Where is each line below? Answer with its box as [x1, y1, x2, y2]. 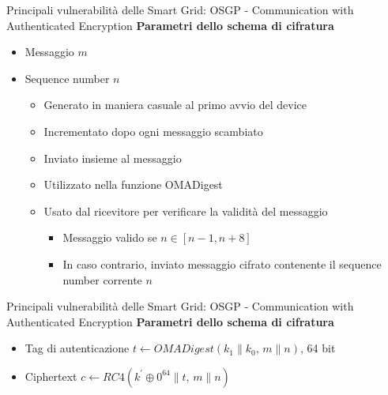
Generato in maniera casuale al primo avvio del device [43, 96, 307, 113]
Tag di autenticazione [24, 340, 130, 356]
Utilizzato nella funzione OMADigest [43, 176, 223, 193]
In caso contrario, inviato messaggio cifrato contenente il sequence [62, 255, 382, 272]
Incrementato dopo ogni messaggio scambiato [43, 122, 263, 139]
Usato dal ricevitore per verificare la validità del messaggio [43, 202, 328, 219]
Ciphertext [24, 367, 77, 384]
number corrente [62, 271, 142, 288]
